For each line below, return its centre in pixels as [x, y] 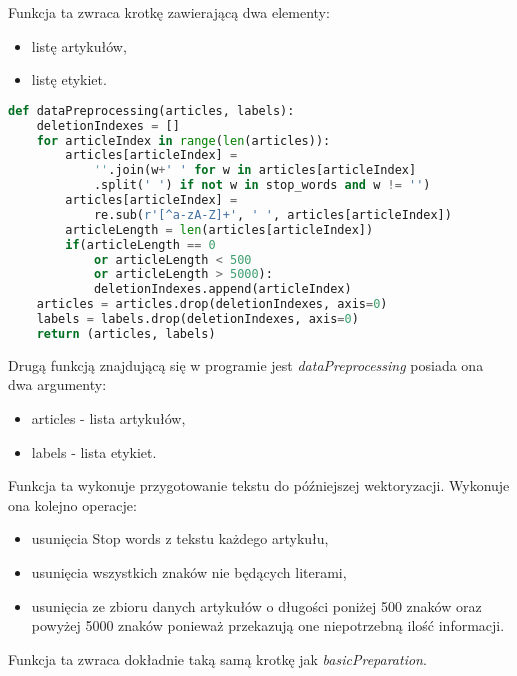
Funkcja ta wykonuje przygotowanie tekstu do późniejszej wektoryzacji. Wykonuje [259, 485]
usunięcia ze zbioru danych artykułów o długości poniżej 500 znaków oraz [256, 605]
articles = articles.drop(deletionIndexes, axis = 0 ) [212, 304]
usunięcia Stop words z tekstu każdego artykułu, [180, 538]
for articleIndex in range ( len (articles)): [183, 140]
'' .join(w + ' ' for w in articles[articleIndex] [255, 170]
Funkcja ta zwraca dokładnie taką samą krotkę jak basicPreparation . [217, 658]
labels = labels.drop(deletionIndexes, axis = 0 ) [197, 319]
